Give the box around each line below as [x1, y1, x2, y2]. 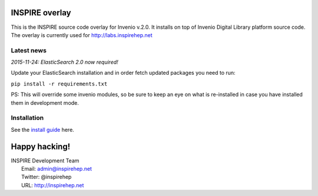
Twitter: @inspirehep [21, 174, 72, 181]
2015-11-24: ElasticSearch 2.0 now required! [11, 59, 119, 66]
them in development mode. [11, 99, 79, 106]
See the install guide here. [11, 126, 75, 133]
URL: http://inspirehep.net [21, 181, 84, 188]
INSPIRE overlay [11, 8, 71, 18]
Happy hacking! [11, 141, 71, 151]
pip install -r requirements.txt [11, 80, 108, 87]
